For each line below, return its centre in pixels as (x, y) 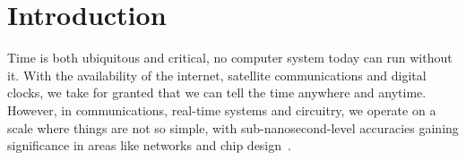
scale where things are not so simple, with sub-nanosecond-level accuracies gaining (233, 127)
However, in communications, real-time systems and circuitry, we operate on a (222, 109)
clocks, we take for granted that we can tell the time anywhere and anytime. (217, 93)
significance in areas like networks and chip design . (149, 145)
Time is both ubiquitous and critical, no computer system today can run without (230, 58)
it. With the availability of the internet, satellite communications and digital (217, 75)
